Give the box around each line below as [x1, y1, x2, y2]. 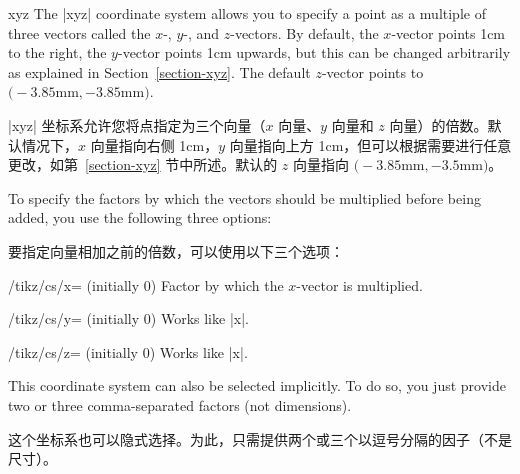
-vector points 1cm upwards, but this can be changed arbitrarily [117, 42, 511, 63]
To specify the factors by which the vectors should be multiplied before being [8, 187, 481, 208]
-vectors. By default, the [230, 22, 379, 43]
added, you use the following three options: [8, 207, 272, 228]
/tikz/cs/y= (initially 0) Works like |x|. [8, 308, 249, 329]
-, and [183, 22, 220, 43]
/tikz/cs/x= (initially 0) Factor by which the [8, 274, 284, 295]
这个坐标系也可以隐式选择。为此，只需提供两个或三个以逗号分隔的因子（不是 [8, 428, 512, 449]
